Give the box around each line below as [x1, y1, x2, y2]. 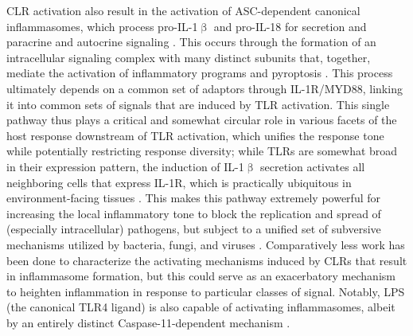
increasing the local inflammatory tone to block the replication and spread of [6, 205, 381, 221]
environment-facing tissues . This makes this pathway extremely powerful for [6, 189, 380, 206]
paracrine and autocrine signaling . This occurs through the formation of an [6, 33, 376, 50]
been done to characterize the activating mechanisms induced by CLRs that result [6, 252, 407, 268]
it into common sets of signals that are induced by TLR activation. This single [6, 96, 390, 112]
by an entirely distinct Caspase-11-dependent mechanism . [6, 314, 290, 330]
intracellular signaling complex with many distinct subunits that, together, [6, 49, 371, 65]
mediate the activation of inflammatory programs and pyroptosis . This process [6, 64, 393, 81]
